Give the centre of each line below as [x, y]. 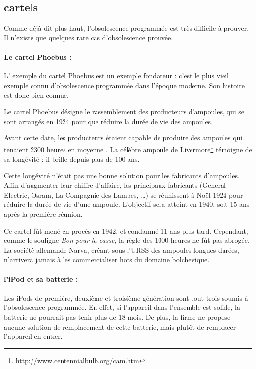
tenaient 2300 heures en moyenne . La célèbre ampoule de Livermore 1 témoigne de [128, 148]
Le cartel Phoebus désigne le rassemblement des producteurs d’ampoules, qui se [124, 111]
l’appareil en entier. [33, 336]
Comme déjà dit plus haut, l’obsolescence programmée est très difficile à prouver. [127, 28]
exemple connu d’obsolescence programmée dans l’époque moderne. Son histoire [124, 85]
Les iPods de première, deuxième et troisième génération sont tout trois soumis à [126, 297]
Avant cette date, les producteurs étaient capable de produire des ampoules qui [123, 138]
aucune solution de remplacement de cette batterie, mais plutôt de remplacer [120, 326]
